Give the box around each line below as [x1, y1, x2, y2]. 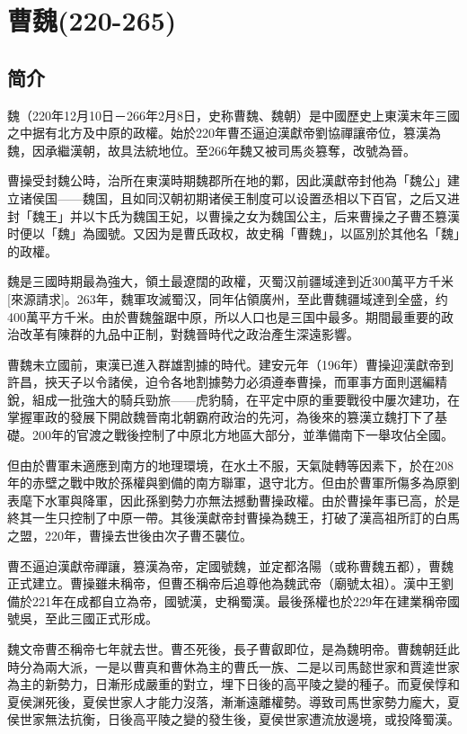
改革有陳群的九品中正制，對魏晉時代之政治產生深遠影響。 [19, 325, 359, 344]
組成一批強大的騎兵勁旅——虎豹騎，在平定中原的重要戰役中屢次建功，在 [31, 389, 460, 408]
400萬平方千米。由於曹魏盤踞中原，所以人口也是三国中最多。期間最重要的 [7, 307, 441, 326]
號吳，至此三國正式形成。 [7, 609, 158, 628]
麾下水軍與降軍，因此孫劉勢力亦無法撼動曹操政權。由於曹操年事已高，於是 [19, 490, 460, 509]
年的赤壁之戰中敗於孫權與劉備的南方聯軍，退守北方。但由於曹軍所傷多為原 [7, 473, 447, 492]
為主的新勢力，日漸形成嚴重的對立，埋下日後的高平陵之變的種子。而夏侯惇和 [7, 675, 460, 694]
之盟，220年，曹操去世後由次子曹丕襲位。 [7, 526, 252, 545]
